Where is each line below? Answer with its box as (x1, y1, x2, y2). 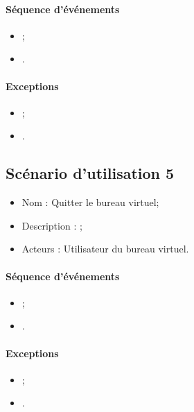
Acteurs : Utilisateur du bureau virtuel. (21, 241, 189, 256)
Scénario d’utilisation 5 (6, 162, 175, 184)
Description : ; (21, 218, 82, 232)
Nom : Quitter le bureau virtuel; (21, 195, 159, 209)
